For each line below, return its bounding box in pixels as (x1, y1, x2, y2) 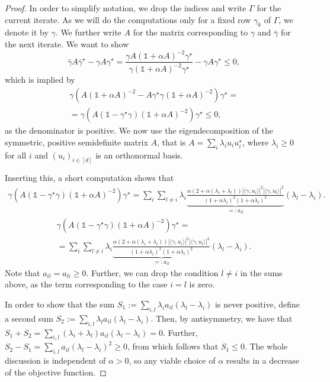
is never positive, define (215, 297, 300, 310)
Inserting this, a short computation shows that (5, 171, 174, 184)
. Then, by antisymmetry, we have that (150, 312, 293, 324)
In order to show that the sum (5, 297, 115, 310)
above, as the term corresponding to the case (5, 278, 168, 290)
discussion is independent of (5, 354, 106, 367)
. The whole (244, 340, 288, 352)
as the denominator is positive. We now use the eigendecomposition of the (5, 124, 274, 137)
